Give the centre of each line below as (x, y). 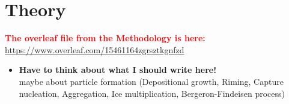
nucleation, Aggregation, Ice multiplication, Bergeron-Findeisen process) (152, 93)
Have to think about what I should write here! (118, 70)
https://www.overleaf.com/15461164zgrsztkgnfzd (95, 49)
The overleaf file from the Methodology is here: (105, 38)
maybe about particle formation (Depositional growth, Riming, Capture (151, 81)
